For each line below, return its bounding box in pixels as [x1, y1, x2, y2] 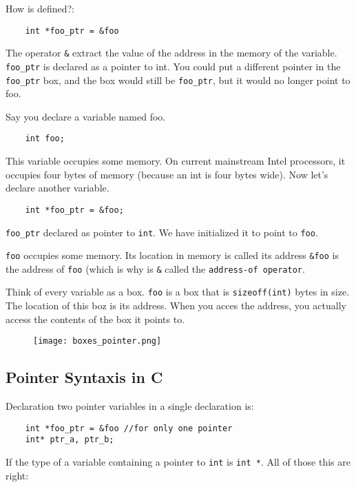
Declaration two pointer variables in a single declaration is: [6, 399, 254, 413]
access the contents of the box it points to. [6, 311, 185, 326]
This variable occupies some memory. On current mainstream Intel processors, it [6, 154, 346, 168]
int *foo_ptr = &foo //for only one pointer [25, 423, 233, 433]
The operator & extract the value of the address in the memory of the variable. [6, 45, 337, 60]
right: [6, 468, 29, 482]
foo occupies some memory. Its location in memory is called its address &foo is [6, 248, 339, 262]
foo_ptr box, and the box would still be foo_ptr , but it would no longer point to [6, 72, 350, 87]
